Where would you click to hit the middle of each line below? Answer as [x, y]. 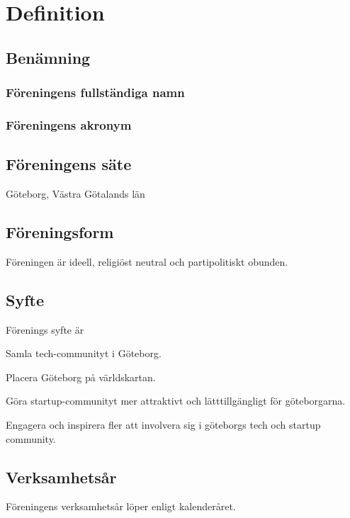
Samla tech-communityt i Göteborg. [84, 353]
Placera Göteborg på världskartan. [81, 377]
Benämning [48, 57]
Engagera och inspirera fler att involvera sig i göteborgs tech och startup [163, 425]
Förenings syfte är [45, 329]
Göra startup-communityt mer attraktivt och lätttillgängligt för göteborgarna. [176, 401]
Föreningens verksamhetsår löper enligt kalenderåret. [121, 506]
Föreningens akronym [69, 124]
